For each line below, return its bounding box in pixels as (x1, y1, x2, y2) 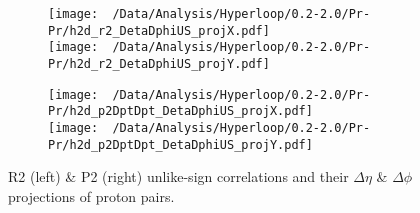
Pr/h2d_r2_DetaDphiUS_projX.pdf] (48, 23, 270, 38)
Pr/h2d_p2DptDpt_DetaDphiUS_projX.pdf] (48, 104, 313, 119)
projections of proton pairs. (8, 185, 175, 206)
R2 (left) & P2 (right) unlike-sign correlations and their (8, 166, 349, 187)
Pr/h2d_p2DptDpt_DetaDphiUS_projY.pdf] (48, 137, 313, 152)
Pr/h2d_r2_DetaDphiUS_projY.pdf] (48, 56, 270, 71)
